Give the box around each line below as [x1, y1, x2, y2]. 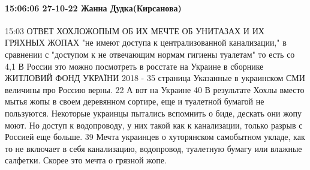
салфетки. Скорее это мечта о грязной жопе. [5, 154, 167, 166]
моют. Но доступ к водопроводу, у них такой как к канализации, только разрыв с [5, 118, 303, 131]
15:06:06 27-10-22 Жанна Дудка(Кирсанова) [5, 1, 182, 14]
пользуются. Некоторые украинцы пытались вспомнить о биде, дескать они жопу [5, 106, 302, 119]
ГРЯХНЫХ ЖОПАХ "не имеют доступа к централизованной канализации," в [5, 36, 287, 49]
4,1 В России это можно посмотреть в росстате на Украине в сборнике [5, 59, 264, 72]
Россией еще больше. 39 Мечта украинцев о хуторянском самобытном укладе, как [5, 130, 305, 143]
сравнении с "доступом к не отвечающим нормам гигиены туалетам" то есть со [5, 47, 295, 60]
